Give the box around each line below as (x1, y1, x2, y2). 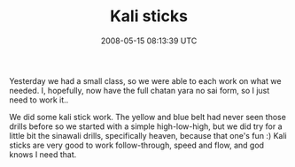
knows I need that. (9, 148, 77, 160)
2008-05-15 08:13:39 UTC (100, 35, 198, 46)
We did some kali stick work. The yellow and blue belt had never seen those (9, 111, 286, 122)
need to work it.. (9, 95, 69, 105)
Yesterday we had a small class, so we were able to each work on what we (9, 75, 282, 86)
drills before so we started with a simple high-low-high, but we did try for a (9, 121, 283, 132)
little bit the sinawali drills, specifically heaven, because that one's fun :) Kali (9, 130, 287, 140)
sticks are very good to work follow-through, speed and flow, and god (9, 140, 264, 150)
